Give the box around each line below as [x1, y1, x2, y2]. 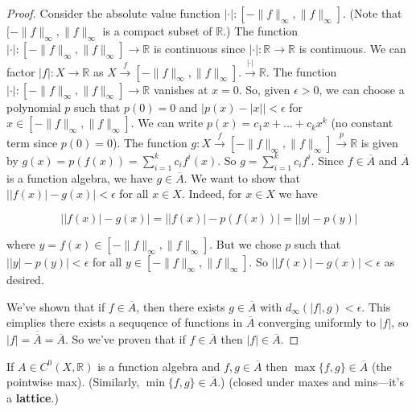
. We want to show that [183, 169, 301, 186]
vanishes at [153, 80, 208, 97]
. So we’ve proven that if [64, 331, 186, 348]
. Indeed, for [181, 185, 242, 202]
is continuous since [153, 39, 245, 56]
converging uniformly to [258, 314, 377, 331]
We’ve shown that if [6, 298, 105, 315]
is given [360, 134, 398, 150]
